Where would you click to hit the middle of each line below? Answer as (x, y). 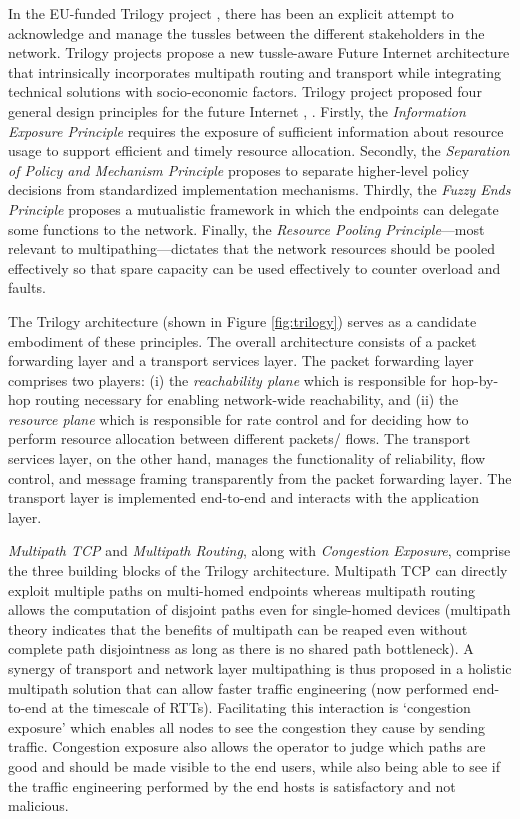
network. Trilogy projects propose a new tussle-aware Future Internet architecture (259, 52)
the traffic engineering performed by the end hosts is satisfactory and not (232, 785)
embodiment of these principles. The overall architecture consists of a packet (242, 340)
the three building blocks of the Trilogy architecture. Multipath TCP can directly (258, 570)
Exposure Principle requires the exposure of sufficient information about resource (256, 130)
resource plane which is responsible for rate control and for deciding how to (238, 418)
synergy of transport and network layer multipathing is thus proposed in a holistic (260, 668)
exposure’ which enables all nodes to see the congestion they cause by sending (246, 726)
